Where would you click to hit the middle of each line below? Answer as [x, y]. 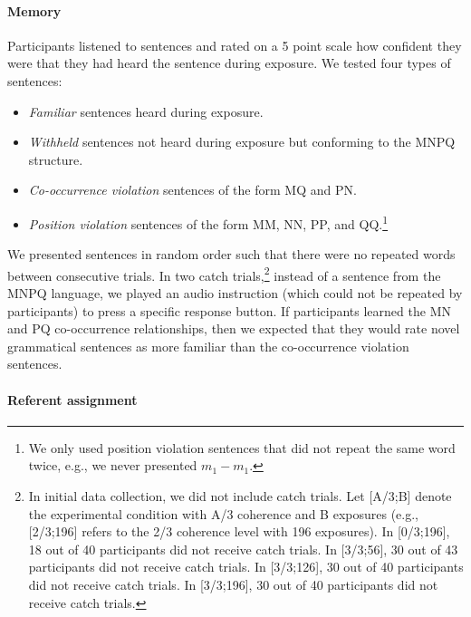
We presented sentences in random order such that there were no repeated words [231, 254]
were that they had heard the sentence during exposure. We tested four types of [229, 63]
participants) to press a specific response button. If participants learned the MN [229, 310]
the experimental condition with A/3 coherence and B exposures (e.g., [223, 513]
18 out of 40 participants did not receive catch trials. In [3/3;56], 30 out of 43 [243, 549]
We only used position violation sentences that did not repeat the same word [242, 447]
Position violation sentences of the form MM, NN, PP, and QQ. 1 [208, 222]
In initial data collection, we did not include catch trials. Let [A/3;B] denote [240, 496]
